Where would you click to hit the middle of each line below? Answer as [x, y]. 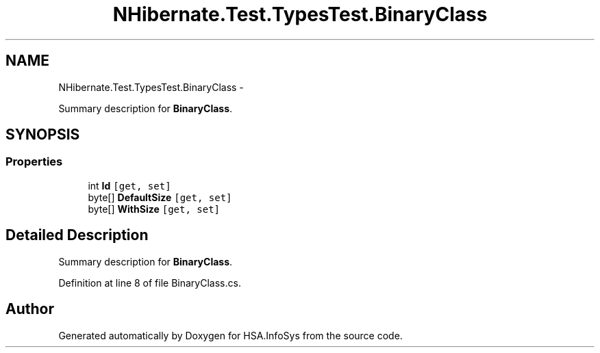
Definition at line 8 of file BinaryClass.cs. [150, 283]
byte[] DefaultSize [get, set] [160, 197]
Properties [34, 162]
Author [30, 309]
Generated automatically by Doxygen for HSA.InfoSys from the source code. [230, 335]
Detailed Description [77, 235]
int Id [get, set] [129, 185]
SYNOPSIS [43, 135]
